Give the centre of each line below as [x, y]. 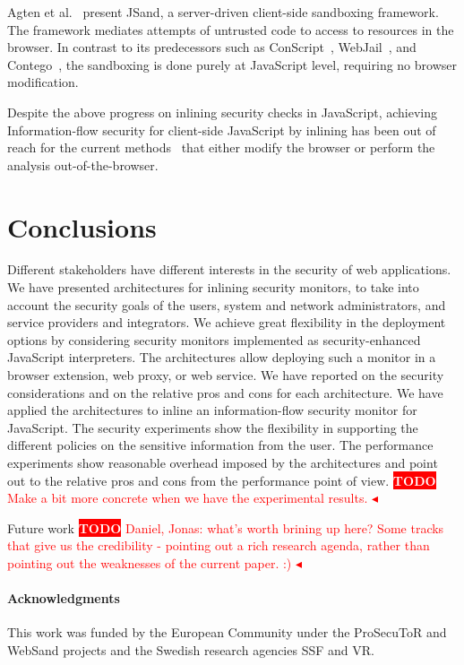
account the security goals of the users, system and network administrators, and [227, 304]
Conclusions [82, 226]
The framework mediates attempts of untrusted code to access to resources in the [231, 29]
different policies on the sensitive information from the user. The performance [220, 445]
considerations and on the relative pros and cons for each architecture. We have [225, 392]
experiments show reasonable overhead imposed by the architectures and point [223, 462]
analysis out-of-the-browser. [83, 164]
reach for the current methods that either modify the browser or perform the [221, 147]
